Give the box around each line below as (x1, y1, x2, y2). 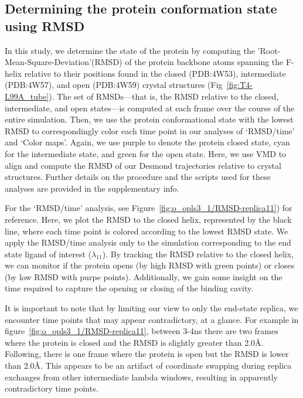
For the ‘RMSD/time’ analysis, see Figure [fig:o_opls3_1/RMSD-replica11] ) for (5, 202, 292, 214)
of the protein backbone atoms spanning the (125, 56, 284, 68)
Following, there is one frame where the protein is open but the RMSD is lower (5, 348, 289, 360)
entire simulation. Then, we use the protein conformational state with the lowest (5, 113, 294, 125)
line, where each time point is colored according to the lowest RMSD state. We (5, 224, 288, 237)
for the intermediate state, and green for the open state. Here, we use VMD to (5, 147, 287, 159)
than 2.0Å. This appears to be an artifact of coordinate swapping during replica (5, 359, 292, 372)
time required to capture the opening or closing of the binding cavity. (5, 282, 254, 294)
